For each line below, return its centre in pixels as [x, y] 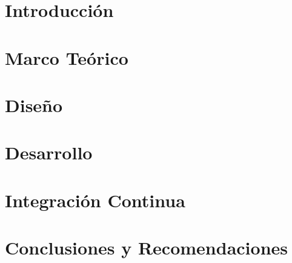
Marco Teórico [67, 57]
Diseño [34, 105]
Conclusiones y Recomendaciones [146, 248]
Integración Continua [95, 200]
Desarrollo [49, 152]
